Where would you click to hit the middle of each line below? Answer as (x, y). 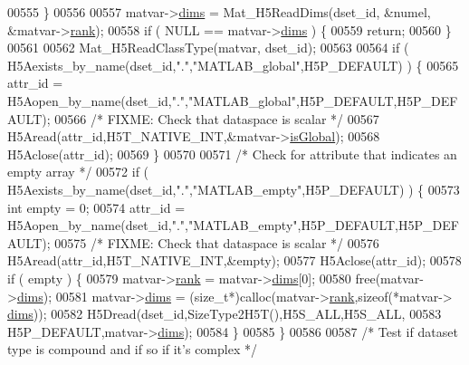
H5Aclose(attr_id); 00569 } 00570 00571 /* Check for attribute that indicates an (232, 154)
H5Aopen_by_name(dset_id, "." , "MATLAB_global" (152, 100)
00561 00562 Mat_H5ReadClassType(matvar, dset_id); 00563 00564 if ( (208, 48)
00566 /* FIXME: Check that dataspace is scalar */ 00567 (217, 118)
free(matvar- (389, 278)
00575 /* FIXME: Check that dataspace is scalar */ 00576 (217, 242)
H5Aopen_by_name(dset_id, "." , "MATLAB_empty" (153, 225)
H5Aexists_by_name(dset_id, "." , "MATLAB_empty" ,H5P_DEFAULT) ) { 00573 (234, 189)
